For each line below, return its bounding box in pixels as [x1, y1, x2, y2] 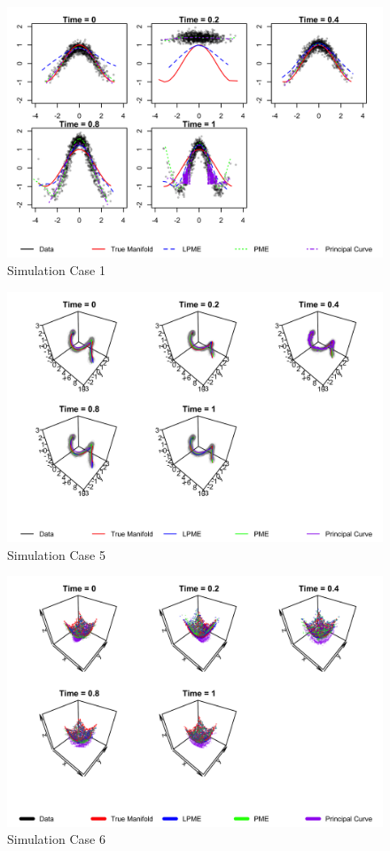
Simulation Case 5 [7, 545, 105, 563]
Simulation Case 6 [7, 830, 105, 848]
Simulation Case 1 [7, 260, 105, 279]
